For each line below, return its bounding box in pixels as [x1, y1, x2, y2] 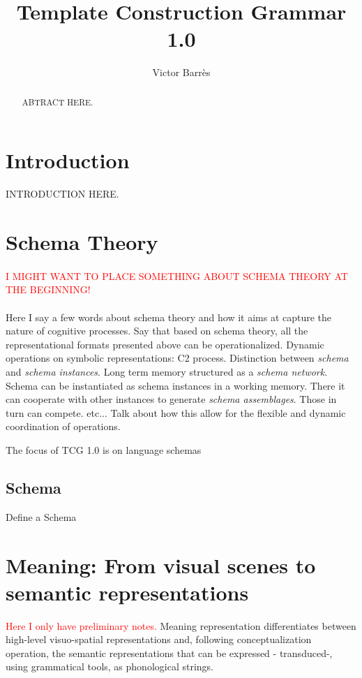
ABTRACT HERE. [22, 96, 93, 108]
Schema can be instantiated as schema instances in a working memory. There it [6, 378, 345, 392]
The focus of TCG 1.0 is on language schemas [6, 442, 202, 457]
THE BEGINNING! [6, 282, 91, 297]
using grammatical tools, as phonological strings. [6, 659, 213, 674]
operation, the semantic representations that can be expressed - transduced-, [6, 645, 333, 660]
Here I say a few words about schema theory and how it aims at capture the [6, 309, 332, 324]
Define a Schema [6, 509, 77, 524]
